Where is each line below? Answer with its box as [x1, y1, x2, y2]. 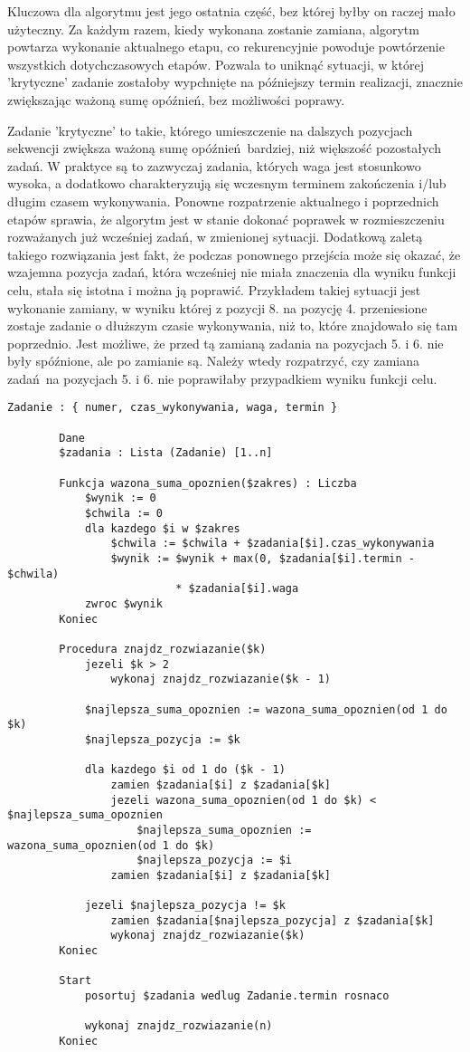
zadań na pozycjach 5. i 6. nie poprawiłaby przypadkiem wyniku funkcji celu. [7, 368, 437, 387]
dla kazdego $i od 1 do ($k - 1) [84, 763, 286, 777]
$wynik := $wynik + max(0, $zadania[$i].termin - [110, 552, 416, 566]
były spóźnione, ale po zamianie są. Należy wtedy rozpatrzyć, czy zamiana [7, 351, 420, 370]
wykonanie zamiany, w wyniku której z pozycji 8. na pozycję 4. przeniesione [7, 298, 428, 317]
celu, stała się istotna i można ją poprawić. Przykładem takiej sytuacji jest [7, 280, 421, 299]
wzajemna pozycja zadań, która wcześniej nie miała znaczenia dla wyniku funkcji [7, 263, 456, 282]
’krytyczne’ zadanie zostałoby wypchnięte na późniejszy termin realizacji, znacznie [7, 72, 463, 91]
